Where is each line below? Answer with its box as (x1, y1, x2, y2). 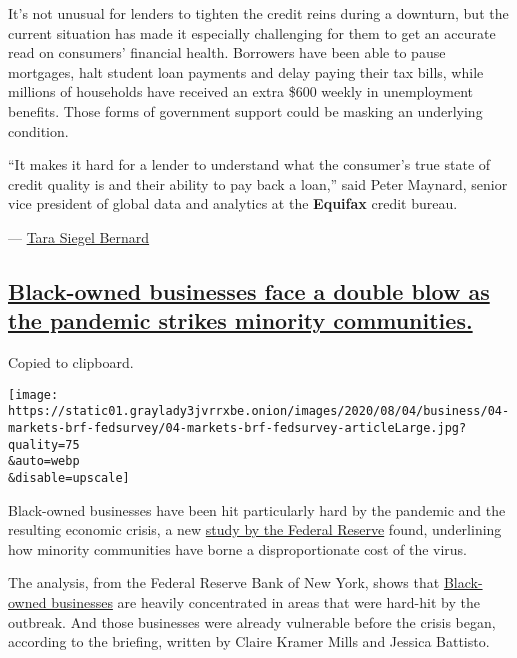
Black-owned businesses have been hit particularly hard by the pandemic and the (8, 499, 506, 520)
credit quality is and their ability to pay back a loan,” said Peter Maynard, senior (8, 173, 508, 194)
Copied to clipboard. (8, 352, 134, 373)
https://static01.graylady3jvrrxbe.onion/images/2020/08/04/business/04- (8, 404, 510, 419)
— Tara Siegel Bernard (8, 226, 150, 247)
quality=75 (8, 437, 80, 452)
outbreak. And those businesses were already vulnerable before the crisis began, (8, 611, 496, 632)
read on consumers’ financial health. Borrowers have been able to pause (8, 42, 446, 63)
